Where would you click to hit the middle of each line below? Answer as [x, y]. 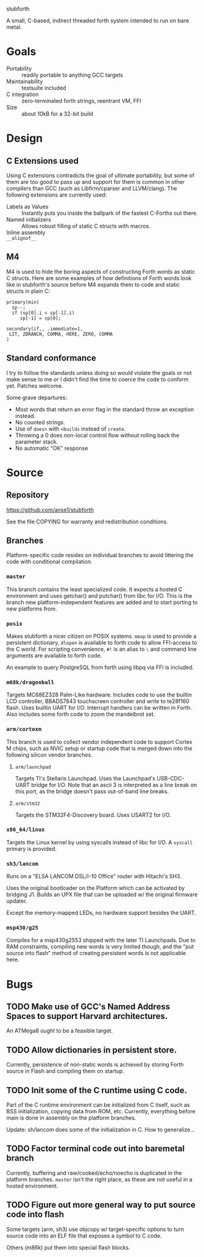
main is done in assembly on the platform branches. [71, 1118]
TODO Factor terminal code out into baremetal [95, 1149]
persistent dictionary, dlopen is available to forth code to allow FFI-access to [102, 642]
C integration [23, 94]
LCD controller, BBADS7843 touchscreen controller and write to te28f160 [98, 701]
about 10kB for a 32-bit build [57, 114]
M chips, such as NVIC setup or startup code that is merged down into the [100, 748]
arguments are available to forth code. [54, 655]
